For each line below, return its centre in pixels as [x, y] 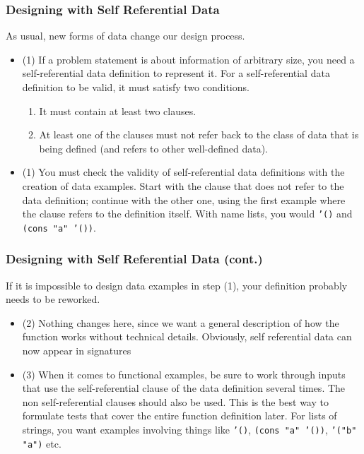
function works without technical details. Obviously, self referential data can [187, 336]
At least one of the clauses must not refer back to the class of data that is [199, 135]
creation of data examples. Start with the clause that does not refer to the [183, 185]
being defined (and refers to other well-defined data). [153, 148]
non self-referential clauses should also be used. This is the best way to [175, 401]
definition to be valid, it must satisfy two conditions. [136, 87]
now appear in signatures [77, 351]
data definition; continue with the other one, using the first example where [184, 199]
